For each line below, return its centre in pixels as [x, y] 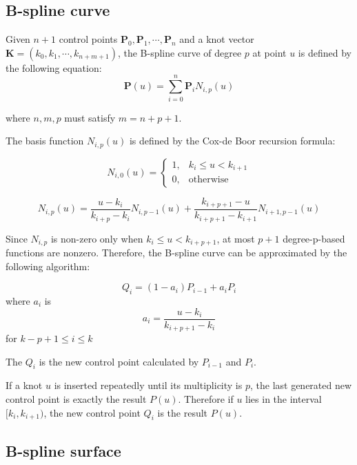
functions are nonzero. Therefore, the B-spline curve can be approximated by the [176, 252]
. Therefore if [206, 399]
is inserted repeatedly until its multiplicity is [148, 385]
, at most [236, 238]
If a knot [24, 385]
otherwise [208, 180]
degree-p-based [314, 238]
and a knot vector [217, 39]
